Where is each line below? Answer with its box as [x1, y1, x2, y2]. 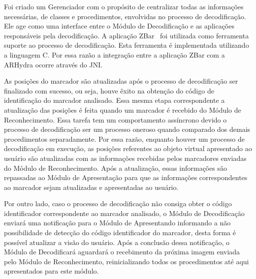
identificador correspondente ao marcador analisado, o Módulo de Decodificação [4, 208, 245, 218]
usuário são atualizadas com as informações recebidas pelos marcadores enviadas [4, 153, 247, 163]
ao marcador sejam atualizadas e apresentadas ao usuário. [4, 182, 179, 192]
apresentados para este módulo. [4, 266, 99, 276]
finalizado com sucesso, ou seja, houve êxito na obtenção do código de [4, 85, 214, 95]
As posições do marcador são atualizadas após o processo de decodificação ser [4, 76, 238, 86]
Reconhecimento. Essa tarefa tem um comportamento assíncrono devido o [4, 114, 227, 124]
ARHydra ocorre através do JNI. [4, 59, 103, 69]
